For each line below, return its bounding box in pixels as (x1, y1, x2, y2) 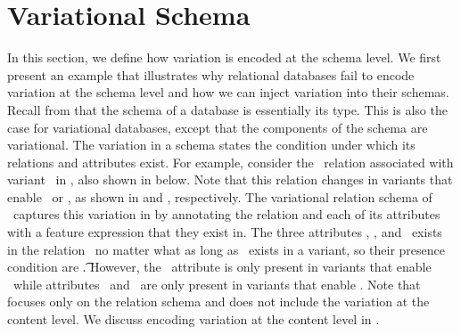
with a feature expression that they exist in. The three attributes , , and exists (7, 223, 442, 241)
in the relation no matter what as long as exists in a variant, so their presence (7, 240, 446, 258)
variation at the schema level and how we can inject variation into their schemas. (7, 83, 449, 102)
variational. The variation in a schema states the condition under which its (7, 135, 416, 154)
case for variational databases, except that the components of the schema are (7, 118, 428, 136)
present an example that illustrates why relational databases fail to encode (7, 65, 415, 84)
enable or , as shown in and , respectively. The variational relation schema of (7, 187, 432, 206)
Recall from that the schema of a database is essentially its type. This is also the (7, 100, 448, 118)
